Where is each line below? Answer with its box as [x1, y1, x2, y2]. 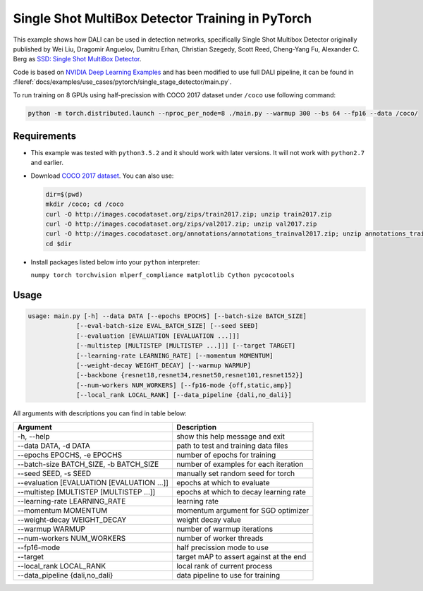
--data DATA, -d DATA [17, 441, 91, 451]
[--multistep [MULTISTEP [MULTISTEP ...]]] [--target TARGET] [76, 342, 296, 350]
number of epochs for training [176, 450, 276, 460]
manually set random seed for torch [176, 468, 295, 478]
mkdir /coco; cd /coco [45, 200, 124, 208]
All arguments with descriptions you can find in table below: [13, 409, 187, 418]
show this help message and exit [176, 431, 286, 441]
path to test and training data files [176, 441, 288, 451]
